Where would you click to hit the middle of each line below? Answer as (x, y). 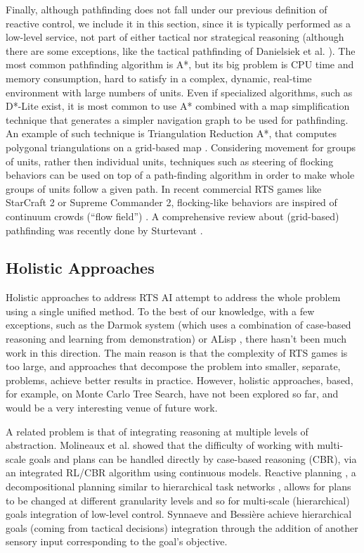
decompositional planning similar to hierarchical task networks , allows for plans (178, 487)
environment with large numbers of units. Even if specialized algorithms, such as (179, 92)
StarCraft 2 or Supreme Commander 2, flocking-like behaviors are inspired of (171, 202)
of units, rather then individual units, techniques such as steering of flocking (170, 161)
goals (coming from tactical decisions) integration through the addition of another (182, 527)
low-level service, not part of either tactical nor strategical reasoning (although (175, 37)
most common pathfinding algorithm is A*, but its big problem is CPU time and (180, 64)
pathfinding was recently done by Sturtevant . (104, 230)
